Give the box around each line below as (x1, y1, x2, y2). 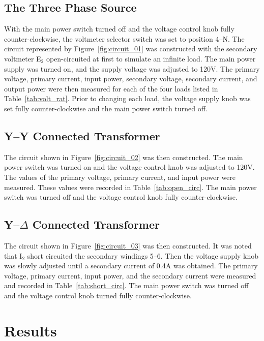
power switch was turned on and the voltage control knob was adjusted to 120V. (4, 162, 255, 172)
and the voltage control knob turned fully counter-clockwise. (4, 290, 192, 300)
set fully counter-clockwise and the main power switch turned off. (4, 103, 208, 113)
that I (4, 250, 22, 261)
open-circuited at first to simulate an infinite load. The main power (46, 53, 256, 64)
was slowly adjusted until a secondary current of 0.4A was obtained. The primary (4, 260, 258, 271)
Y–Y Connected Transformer (4, 128, 160, 143)
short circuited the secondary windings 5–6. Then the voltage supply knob (27, 250, 259, 261)
